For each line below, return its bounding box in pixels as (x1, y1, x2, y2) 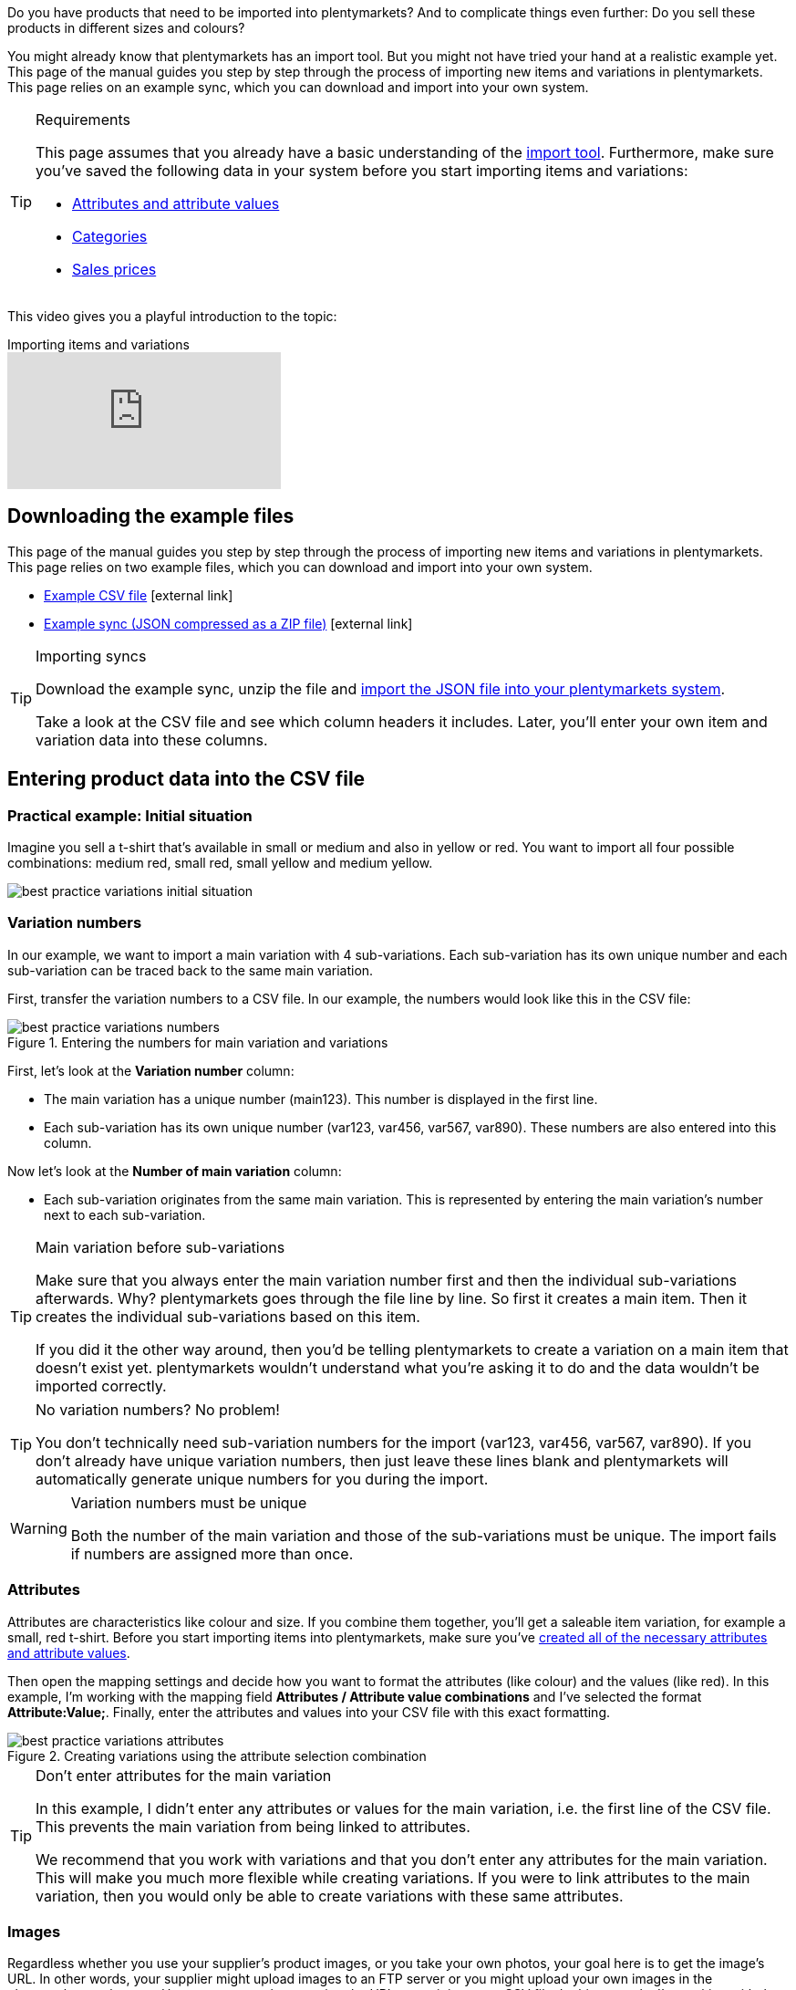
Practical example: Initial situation (7, 806, 253, 825)
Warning (10, 1518, 67, 1537)
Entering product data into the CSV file (7, 767, 366, 791)
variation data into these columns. (36, 730, 268, 749)
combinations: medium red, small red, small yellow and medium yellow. (7, 855, 433, 871)
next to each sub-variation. (44, 1206, 206, 1223)
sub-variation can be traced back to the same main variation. (7, 962, 374, 978)
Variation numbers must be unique (70, 1493, 307, 1512)
